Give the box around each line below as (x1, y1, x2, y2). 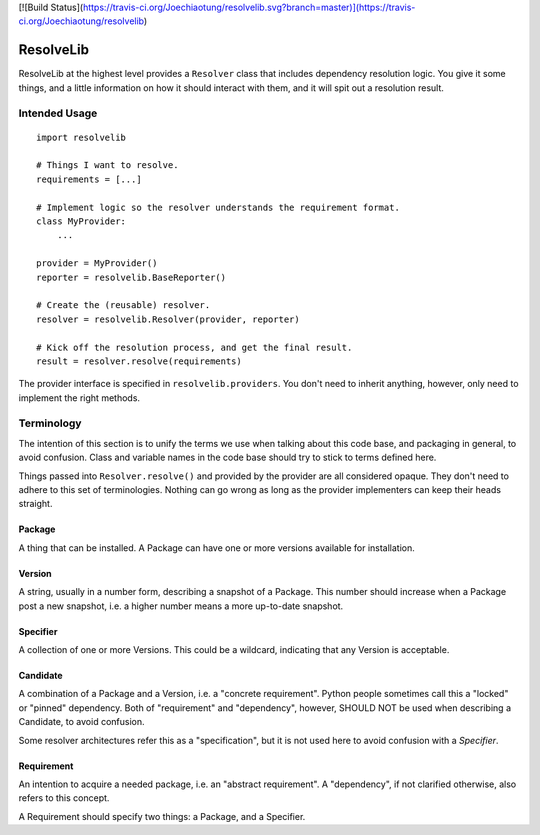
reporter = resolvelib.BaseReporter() (36, 271, 227, 283)
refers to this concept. (18, 792, 110, 804)
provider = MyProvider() (36, 258, 158, 269)
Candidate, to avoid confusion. (18, 716, 145, 728)
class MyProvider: (36, 215, 127, 227)
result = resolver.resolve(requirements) (36, 355, 242, 367)
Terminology (18, 416, 82, 430)
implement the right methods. (18, 391, 140, 404)
